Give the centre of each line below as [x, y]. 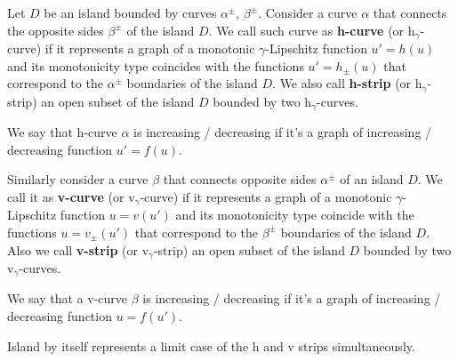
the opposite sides [56, 30]
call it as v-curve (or [66, 196]
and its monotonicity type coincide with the [295, 215]
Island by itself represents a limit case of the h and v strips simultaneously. [211, 345]
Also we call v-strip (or [72, 249]
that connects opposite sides [240, 179]
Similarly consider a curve [78, 179]
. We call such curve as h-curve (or [306, 30]
